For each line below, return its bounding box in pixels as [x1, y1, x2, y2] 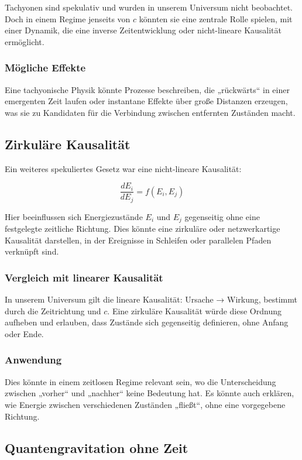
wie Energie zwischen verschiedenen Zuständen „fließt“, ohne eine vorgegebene [5, 398, 286, 410]
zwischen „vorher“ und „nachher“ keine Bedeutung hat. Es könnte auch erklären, [5, 387, 294, 399]
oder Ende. [5, 327, 44, 339]
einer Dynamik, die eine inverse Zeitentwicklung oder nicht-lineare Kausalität [5, 24, 282, 36]
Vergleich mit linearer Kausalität [5, 270, 163, 284]
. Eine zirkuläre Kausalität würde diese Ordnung [107, 304, 282, 317]
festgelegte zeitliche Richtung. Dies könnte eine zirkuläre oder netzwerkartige [5, 222, 280, 235]
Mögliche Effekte [5, 60, 86, 75]
